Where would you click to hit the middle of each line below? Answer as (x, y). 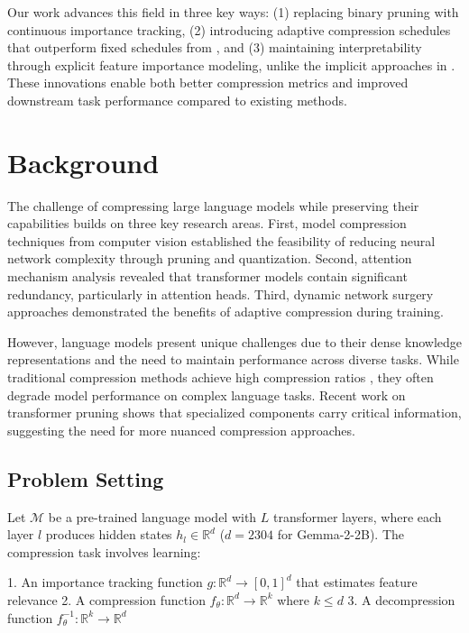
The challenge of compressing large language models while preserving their (213, 205)
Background (83, 162)
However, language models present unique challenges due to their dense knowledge (234, 341)
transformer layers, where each (358, 516)
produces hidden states (109, 534)
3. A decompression (401, 599)
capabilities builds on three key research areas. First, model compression (207, 223)
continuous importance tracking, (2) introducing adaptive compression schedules (229, 29)
